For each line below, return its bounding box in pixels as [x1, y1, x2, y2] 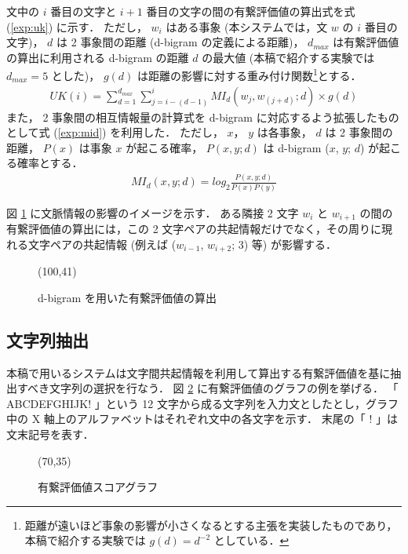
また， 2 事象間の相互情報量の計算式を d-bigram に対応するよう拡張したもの [6, 108, 399, 125]
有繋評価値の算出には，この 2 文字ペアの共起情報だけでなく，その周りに [6, 221, 381, 237]
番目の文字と [50, 3, 117, 19]
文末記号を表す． [6, 425, 94, 442]
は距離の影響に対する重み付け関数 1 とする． [137, 65, 362, 84]
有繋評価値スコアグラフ [38, 479, 158, 495]
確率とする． [16, 155, 83, 171]
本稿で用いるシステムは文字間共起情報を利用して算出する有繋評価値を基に [6, 364, 391, 381]
